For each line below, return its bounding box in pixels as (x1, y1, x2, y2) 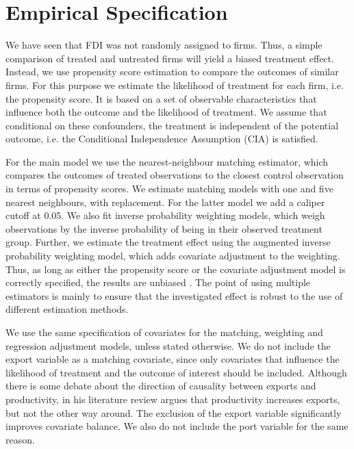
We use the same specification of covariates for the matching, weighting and (5, 325, 323, 339)
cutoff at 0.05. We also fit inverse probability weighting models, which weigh (5, 208, 325, 222)
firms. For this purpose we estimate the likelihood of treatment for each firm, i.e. (5, 77, 344, 92)
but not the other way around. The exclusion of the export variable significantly (5, 405, 342, 420)
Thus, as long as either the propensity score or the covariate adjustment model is (5, 261, 346, 276)
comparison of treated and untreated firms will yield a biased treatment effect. (5, 51, 334, 65)
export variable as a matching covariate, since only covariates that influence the (5, 352, 340, 366)
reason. (5, 432, 35, 446)
